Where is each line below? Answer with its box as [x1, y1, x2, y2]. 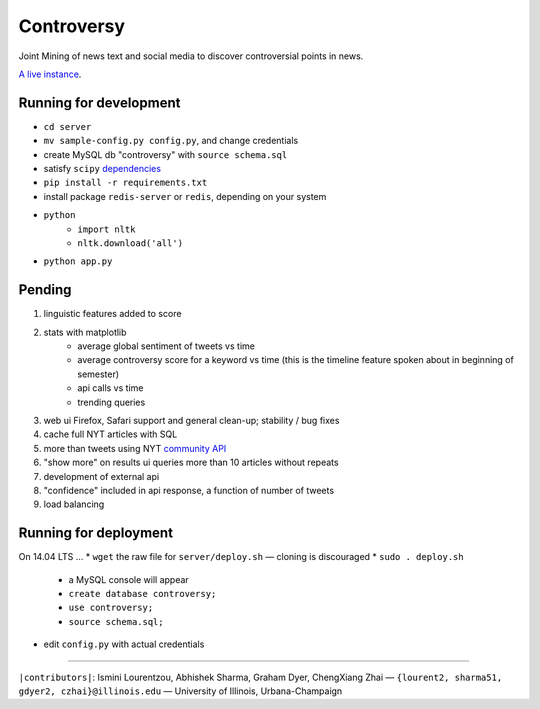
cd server [43, 121, 92, 132]
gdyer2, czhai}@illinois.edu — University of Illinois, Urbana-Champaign [18, 685, 343, 697]
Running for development [18, 94, 181, 111]
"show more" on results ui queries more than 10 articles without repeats [43, 456, 339, 469]
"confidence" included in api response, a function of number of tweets [43, 484, 335, 496]
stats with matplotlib [43, 326, 127, 338]
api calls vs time [77, 382, 144, 394]
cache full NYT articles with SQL [43, 428, 178, 440]
